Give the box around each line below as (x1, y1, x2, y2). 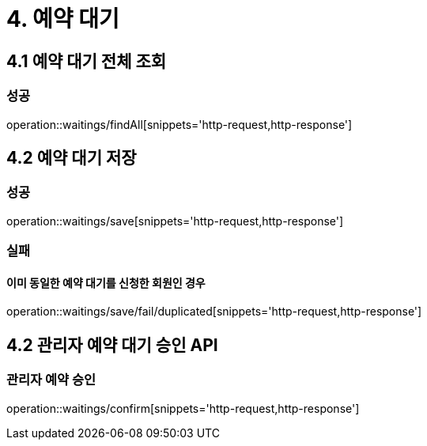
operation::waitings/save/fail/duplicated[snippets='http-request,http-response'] (6, 304, 422, 319)
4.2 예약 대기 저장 (6, 147, 137, 168)
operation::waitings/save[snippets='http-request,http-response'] (6, 214, 344, 228)
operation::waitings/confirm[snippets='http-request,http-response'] (6, 401, 360, 415)
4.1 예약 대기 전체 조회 (6, 51, 167, 71)
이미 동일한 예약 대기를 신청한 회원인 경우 (6, 275, 206, 289)
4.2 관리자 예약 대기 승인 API (6, 334, 218, 355)
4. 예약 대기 (6, 6, 119, 32)
